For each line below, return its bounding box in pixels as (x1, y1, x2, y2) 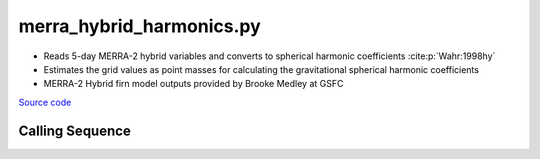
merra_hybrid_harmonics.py (18, 15, 262, 37)
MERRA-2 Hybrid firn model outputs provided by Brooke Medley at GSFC (43, 78, 344, 90)
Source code (18, 96, 72, 108)
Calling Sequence (18, 122, 132, 139)
